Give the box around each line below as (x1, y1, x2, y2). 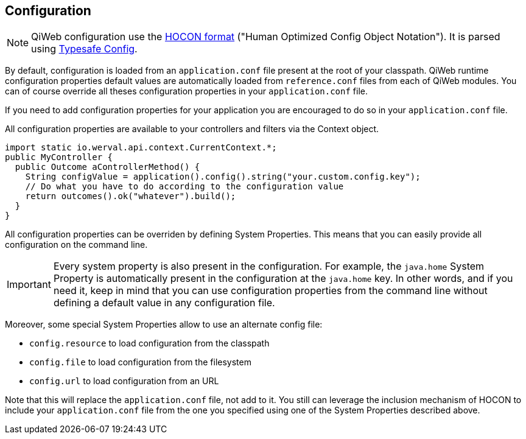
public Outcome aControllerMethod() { (15, 162, 200, 172)
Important (7, 278, 51, 291)
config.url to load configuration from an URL (29, 376, 219, 387)
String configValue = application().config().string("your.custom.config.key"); (25, 172, 421, 182)
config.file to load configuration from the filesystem (29, 357, 251, 368)
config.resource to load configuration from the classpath (29, 338, 270, 349)
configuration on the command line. (5, 239, 148, 250)
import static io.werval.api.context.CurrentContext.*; (5, 142, 277, 153)
